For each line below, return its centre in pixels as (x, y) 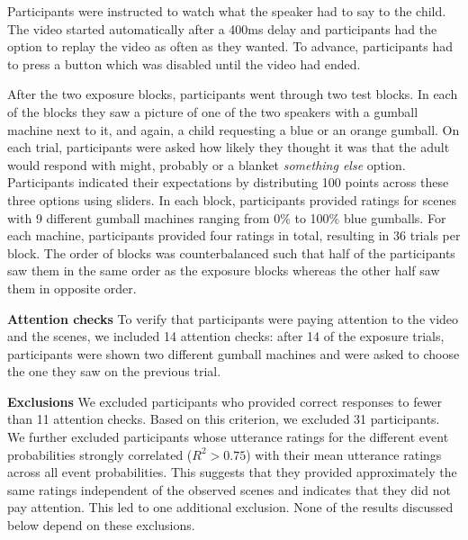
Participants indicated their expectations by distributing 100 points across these (228, 182)
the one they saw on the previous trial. (114, 371)
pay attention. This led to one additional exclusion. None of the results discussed (230, 507)
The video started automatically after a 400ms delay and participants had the (222, 28)
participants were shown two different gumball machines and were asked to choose (234, 353)
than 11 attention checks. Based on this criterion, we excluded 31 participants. (224, 419)
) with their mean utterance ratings (344, 454)
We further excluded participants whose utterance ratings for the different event (228, 437)
